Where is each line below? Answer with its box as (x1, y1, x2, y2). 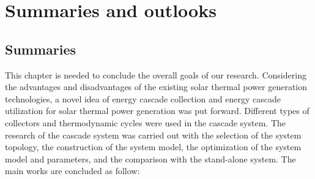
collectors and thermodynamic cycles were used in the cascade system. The (5, 116, 286, 129)
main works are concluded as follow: (5, 164, 140, 177)
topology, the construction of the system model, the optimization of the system (5, 140, 302, 153)
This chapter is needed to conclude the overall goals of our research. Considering (5, 68, 306, 81)
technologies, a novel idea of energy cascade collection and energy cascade (5, 92, 281, 105)
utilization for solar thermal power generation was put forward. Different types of (5, 104, 309, 117)
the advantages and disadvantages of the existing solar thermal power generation (5, 80, 308, 93)
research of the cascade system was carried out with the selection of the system (5, 128, 302, 141)
